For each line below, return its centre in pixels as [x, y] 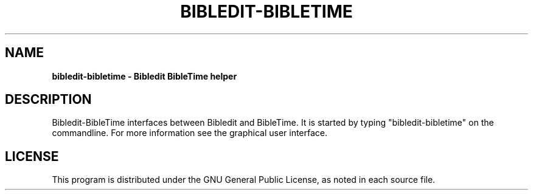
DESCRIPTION [48, 100]
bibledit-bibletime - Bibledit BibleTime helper [145, 76]
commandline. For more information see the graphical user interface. [190, 133]
